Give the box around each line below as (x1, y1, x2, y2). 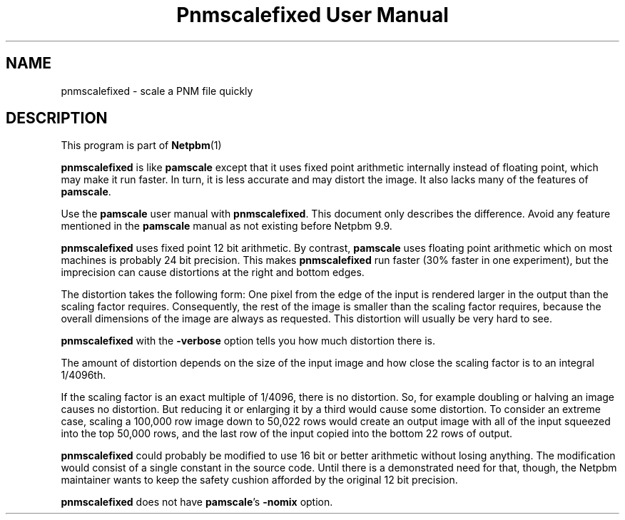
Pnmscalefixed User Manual (176, 3, 449, 27)
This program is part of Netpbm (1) (61, 139, 222, 152)
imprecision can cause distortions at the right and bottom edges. (61, 266, 365, 279)
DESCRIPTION (6, 109, 108, 128)
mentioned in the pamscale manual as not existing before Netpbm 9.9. (61, 220, 392, 233)
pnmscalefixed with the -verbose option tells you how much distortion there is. (61, 335, 435, 347)
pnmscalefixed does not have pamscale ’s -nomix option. (61, 496, 333, 509)
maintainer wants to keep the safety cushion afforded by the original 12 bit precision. (61, 474, 458, 486)
